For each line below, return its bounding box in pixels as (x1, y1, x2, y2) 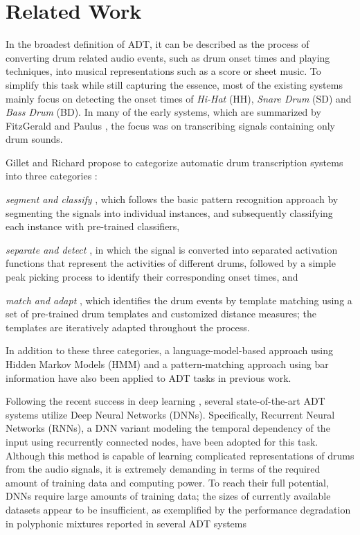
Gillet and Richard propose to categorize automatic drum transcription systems (6, 155, 343, 169)
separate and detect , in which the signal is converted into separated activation (6, 242, 338, 256)
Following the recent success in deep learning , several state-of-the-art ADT (6, 394, 325, 408)
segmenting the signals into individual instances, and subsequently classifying (6, 205, 333, 220)
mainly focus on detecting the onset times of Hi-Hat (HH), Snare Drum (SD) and (6, 91, 352, 105)
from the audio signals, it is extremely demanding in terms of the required (6, 462, 321, 476)
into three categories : (6, 168, 98, 183)
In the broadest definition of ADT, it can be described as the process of (6, 37, 309, 51)
